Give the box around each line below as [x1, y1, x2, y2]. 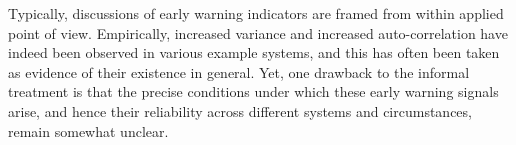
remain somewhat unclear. [8, 120, 169, 141]
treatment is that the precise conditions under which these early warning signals [8, 81, 499, 102]
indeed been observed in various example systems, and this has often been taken [8, 42, 500, 63]
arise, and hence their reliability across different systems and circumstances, [8, 100, 472, 121]
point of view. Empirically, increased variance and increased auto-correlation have [8, 22, 508, 43]
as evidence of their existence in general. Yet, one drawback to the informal [8, 61, 470, 82]
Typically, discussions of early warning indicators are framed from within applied [8, 3, 504, 23]
